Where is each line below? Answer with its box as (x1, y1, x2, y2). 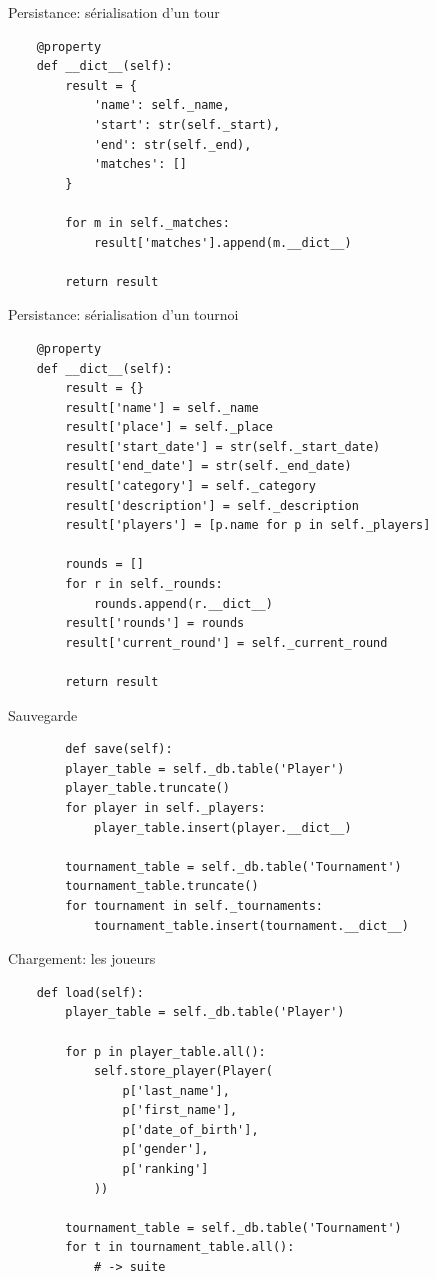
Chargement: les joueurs (8, 948, 156, 969)
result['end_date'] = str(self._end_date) (65, 459, 352, 474)
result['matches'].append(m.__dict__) (93, 235, 352, 250)
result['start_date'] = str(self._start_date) (65, 439, 381, 454)
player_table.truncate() (65, 781, 230, 796)
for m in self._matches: (65, 215, 230, 230)
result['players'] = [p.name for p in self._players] (65, 518, 431, 533)
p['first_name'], (122, 1103, 238, 1118)
